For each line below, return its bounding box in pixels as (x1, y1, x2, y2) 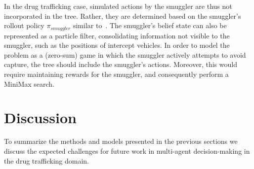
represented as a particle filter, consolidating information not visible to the (4, 30, 230, 40)
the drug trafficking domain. (4, 155, 89, 166)
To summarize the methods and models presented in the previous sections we (4, 136, 238, 146)
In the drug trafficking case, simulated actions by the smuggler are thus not (4, 1, 232, 11)
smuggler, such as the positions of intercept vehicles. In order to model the (4, 40, 230, 50)
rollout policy (4, 20, 44, 31)
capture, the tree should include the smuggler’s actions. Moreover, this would (4, 59, 237, 69)
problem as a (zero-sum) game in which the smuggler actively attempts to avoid (4, 49, 246, 60)
